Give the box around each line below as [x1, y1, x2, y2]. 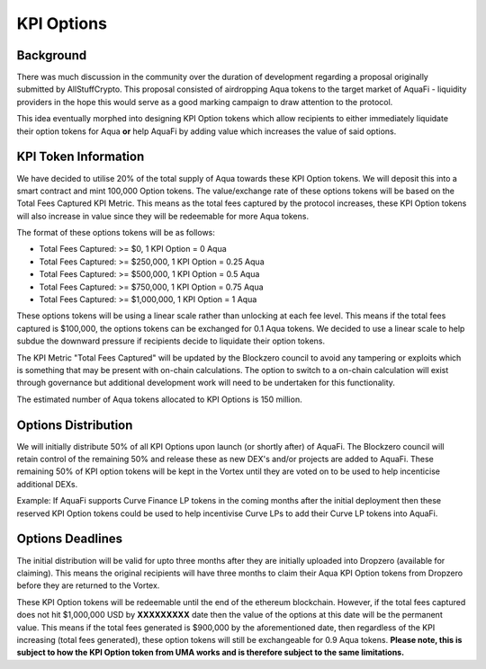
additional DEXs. [16, 478, 78, 489]
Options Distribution [16, 417, 133, 433]
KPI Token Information [16, 149, 145, 165]
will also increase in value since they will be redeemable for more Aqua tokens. [16, 210, 310, 221]
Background [16, 48, 87, 63]
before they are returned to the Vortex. [16, 580, 160, 591]
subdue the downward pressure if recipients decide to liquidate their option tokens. [16, 335, 326, 346]
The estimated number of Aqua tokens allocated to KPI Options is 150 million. [16, 394, 302, 405]
